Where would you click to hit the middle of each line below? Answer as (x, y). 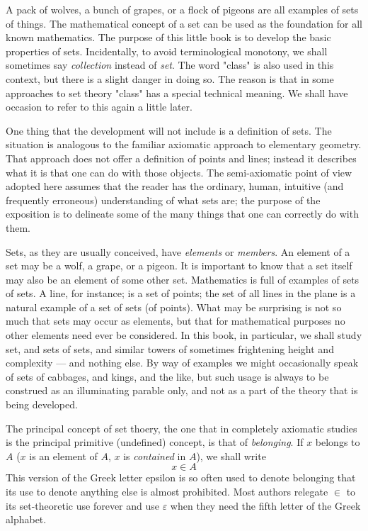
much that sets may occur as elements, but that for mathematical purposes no (176, 321)
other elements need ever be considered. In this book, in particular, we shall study (184, 335)
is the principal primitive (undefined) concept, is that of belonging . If (155, 442)
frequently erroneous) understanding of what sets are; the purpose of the (163, 200)
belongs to (338, 442)
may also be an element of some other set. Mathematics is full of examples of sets (183, 279)
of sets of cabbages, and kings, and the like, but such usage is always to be (167, 376)
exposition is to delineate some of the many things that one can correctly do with (182, 214)
